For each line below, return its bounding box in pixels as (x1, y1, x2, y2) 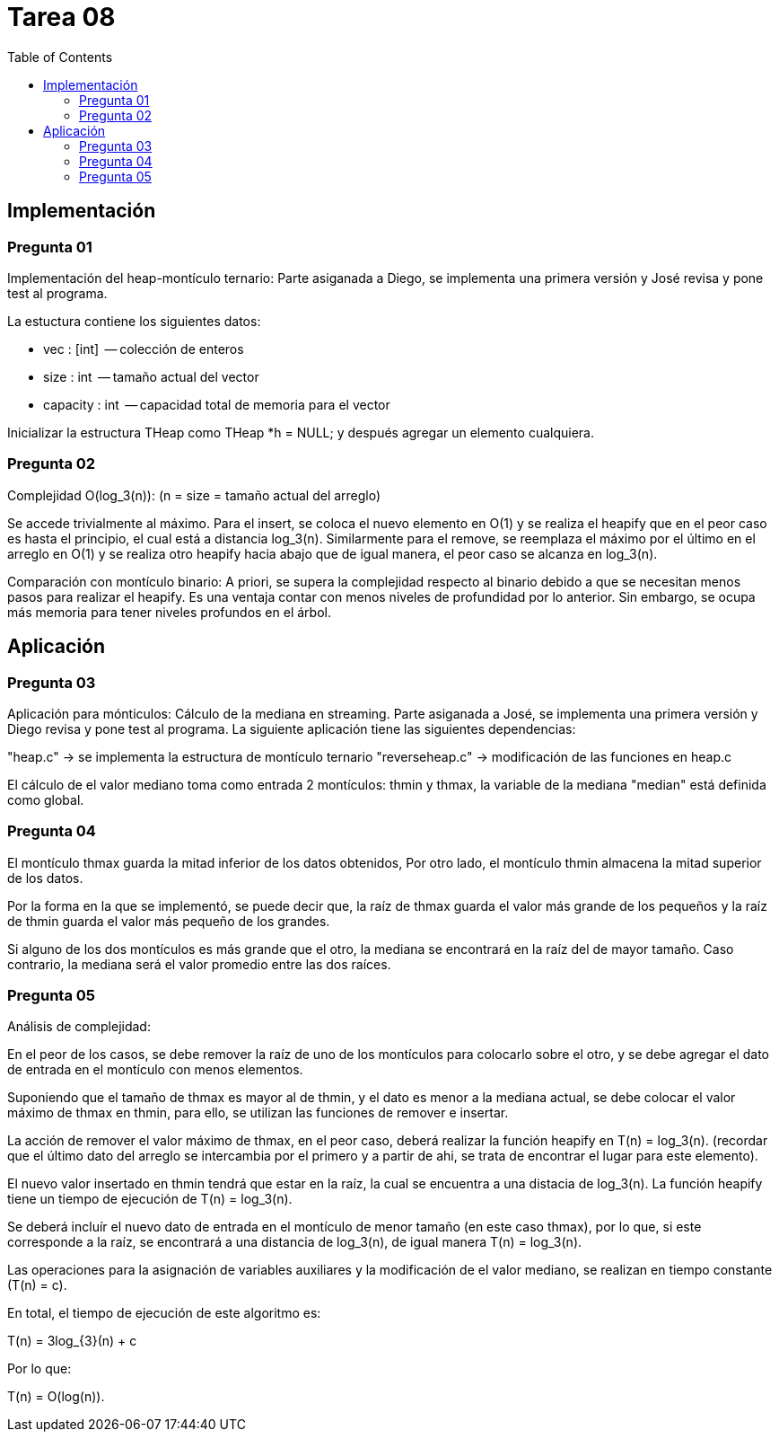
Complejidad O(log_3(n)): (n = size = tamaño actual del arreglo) (7, 487, 381, 503)
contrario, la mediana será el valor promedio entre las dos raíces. (7, 956, 391, 972)
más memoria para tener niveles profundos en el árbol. (7, 604, 331, 620)
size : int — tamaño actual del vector (43, 368, 259, 384)
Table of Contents (7, 49, 113, 65)
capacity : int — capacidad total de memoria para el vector (43, 396, 390, 412)
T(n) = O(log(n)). (7, 1389, 105, 1405)
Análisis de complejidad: (7, 1019, 151, 1035)
